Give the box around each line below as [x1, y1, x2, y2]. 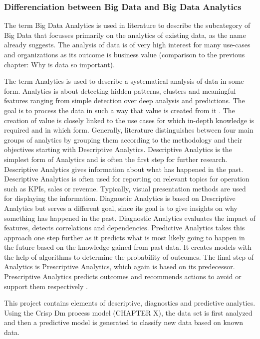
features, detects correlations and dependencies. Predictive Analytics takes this [4, 222, 245, 233]
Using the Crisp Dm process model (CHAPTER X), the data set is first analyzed [4, 307, 253, 318]
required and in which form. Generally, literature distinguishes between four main [4, 125, 254, 135]
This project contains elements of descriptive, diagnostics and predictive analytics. [4, 298, 256, 308]
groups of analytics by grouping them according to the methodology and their [4, 134, 243, 145]
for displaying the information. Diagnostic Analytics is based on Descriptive [4, 193, 236, 203]
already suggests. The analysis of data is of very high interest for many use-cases [4, 39, 251, 50]
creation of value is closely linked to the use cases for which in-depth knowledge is [4, 115, 254, 125]
